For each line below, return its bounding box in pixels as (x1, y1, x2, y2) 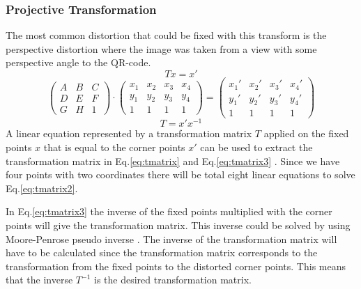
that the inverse (6, 272, 73, 287)
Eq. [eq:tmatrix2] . (6, 180, 78, 195)
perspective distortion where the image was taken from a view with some (6, 41, 317, 56)
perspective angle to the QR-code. (6, 55, 151, 70)
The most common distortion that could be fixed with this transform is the (6, 28, 327, 42)
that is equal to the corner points (43, 140, 185, 155)
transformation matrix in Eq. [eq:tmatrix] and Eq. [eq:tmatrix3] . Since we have (6, 153, 340, 168)
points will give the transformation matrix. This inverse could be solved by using (6, 218, 351, 233)
